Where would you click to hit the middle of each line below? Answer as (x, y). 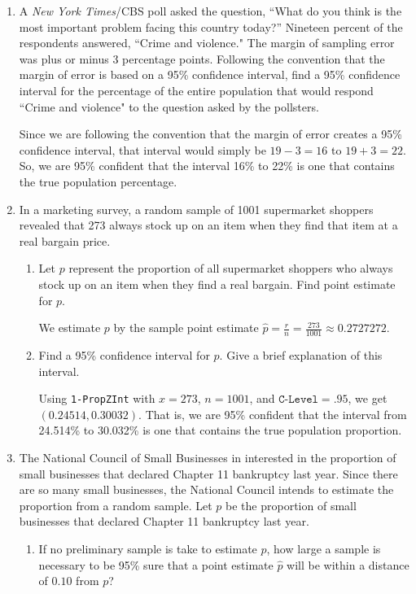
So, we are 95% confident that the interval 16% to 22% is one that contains (207, 166)
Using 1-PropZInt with (97, 398)
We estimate (70, 328)
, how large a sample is (324, 548)
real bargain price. (65, 240)
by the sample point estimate (186, 328)
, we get (368, 398)
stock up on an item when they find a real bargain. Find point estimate (217, 284)
